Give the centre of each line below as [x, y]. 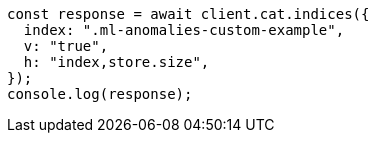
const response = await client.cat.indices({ [188, 14]
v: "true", [66, 46]
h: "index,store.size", [116, 62]
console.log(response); [100, 94]
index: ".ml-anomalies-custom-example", [184, 30]
